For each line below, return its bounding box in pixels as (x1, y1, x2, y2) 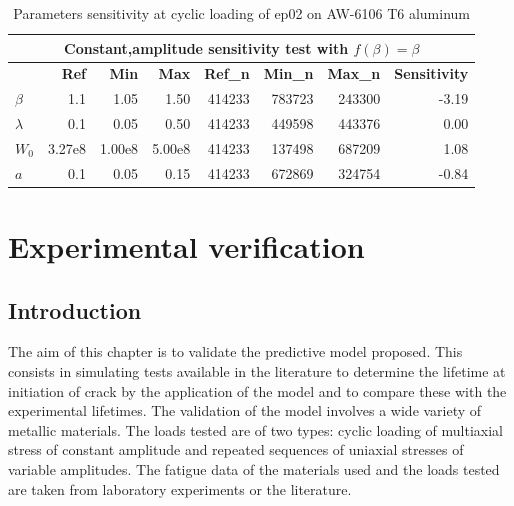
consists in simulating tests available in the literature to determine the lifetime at (8, 361, 506, 382)
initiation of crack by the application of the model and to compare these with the (8, 380, 507, 401)
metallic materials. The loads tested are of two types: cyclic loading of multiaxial (8, 419, 504, 440)
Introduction (8, 294, 142, 325)
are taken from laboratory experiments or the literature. (8, 478, 352, 499)
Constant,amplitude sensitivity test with (64, 37, 349, 58)
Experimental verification (8, 226, 365, 267)
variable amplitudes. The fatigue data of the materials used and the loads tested (8, 459, 500, 480)
